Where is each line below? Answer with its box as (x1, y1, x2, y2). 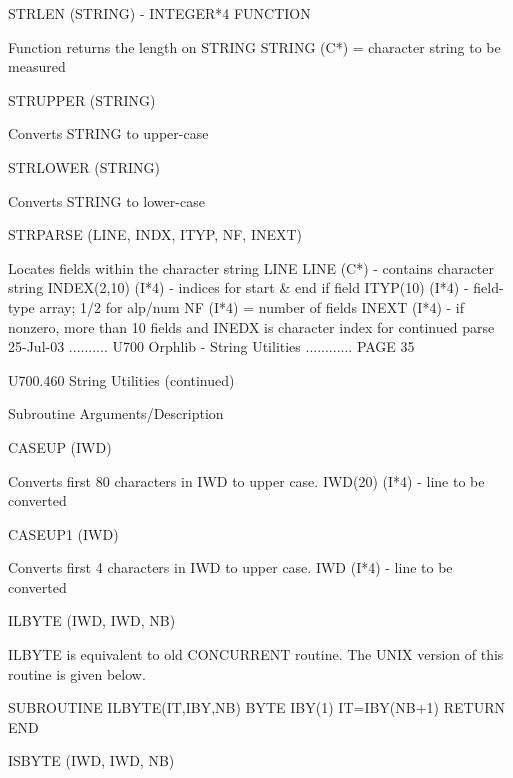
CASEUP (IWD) (8, 436, 112, 457)
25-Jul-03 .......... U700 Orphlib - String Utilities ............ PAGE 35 (8, 336, 415, 357)
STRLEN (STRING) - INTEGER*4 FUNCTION (8, 3, 311, 23)
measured (8, 56, 66, 77)
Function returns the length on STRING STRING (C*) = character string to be (8, 36, 501, 57)
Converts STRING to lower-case (8, 190, 205, 211)
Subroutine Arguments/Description (8, 403, 224, 424)
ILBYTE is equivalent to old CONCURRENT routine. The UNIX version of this (8, 644, 504, 665)
